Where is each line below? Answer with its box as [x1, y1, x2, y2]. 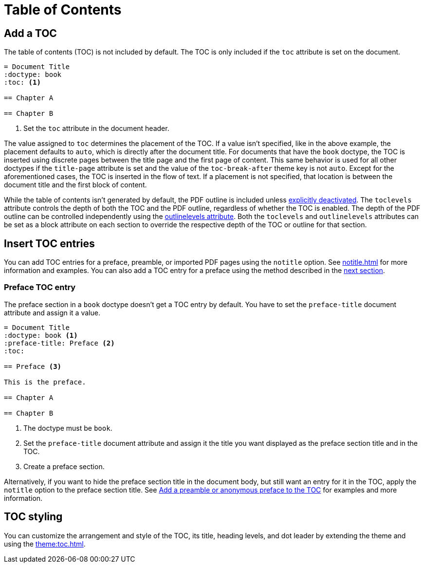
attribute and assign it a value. [4, 308, 100, 317]
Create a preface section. [23, 462, 105, 471]
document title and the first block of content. [4, 181, 147, 189]
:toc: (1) [4, 78, 41, 87]
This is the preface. [4, 378, 86, 386]
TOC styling [4, 511, 63, 523]
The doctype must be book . [23, 423, 112, 432]
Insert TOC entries [4, 237, 95, 250]
